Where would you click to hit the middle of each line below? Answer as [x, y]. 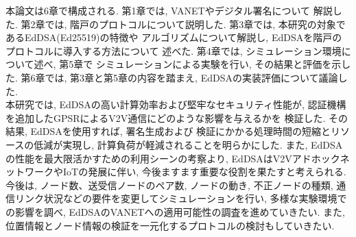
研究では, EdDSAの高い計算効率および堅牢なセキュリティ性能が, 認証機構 [180, 104]
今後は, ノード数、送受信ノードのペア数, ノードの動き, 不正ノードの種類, [169, 185]
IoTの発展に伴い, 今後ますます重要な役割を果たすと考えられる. [204, 172]
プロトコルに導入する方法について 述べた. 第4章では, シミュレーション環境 [174, 50]
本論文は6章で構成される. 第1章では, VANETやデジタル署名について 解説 [169, 10]
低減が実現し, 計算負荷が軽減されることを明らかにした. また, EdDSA [188, 144]
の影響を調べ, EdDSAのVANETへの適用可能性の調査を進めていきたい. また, [175, 211]
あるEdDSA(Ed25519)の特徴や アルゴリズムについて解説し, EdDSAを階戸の [174, 37]
